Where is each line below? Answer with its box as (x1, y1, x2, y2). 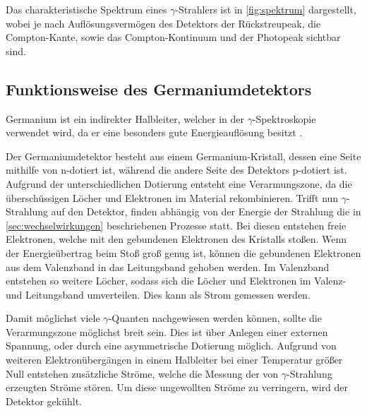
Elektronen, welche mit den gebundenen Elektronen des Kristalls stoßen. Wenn (6, 232, 347, 246)
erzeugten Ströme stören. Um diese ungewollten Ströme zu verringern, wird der (6, 380, 349, 395)
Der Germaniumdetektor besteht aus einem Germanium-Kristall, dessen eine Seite (6, 148, 361, 163)
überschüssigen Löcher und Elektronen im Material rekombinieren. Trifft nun (6, 190, 339, 205)
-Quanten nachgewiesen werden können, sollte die (108, 311, 322, 325)
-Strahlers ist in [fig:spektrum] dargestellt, (175, 2, 356, 16)
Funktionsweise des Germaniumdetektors (6, 78, 312, 100)
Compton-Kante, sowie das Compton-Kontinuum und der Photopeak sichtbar (6, 30, 341, 44)
